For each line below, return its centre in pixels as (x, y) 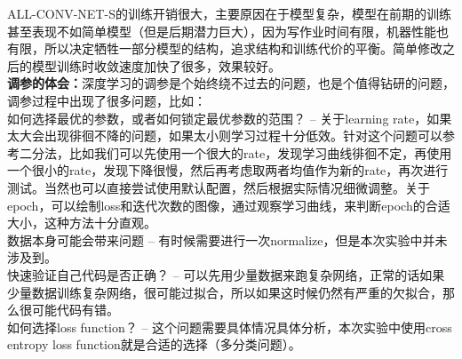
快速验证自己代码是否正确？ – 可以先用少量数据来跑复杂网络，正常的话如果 (226, 274)
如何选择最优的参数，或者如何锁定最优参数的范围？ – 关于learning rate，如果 (230, 118)
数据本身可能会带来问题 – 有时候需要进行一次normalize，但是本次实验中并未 (227, 239)
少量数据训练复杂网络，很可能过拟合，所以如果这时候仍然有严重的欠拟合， (225, 292)
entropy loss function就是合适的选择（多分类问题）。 (154, 344)
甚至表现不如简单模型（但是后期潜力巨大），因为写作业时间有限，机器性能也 (228, 31)
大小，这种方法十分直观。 (82, 223)
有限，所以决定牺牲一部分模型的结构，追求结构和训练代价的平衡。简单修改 (225, 48)
